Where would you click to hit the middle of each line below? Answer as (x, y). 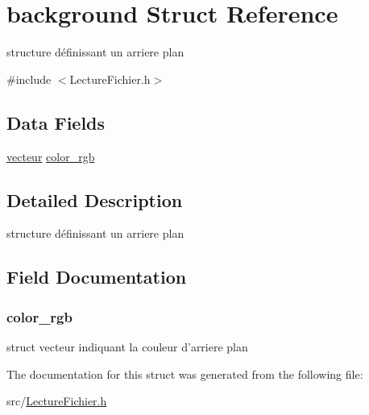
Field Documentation (97, 277)
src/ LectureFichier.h (57, 401)
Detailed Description (95, 199)
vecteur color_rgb (51, 156)
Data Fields (56, 122)
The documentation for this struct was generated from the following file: (185, 373)
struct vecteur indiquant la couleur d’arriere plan (127, 346)
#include (29, 79)
